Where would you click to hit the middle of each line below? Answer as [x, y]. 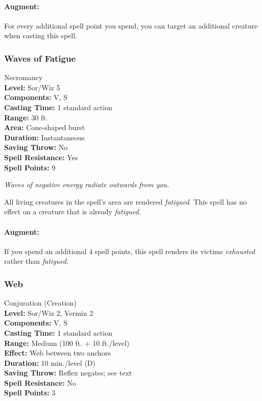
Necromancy [23, 77]
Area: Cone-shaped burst [45, 127]
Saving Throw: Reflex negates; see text [68, 373]
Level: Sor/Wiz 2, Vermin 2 [49, 312]
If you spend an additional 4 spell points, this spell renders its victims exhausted [130, 251]
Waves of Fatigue [40, 58]
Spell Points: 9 [30, 167]
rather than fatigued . [36, 261]
